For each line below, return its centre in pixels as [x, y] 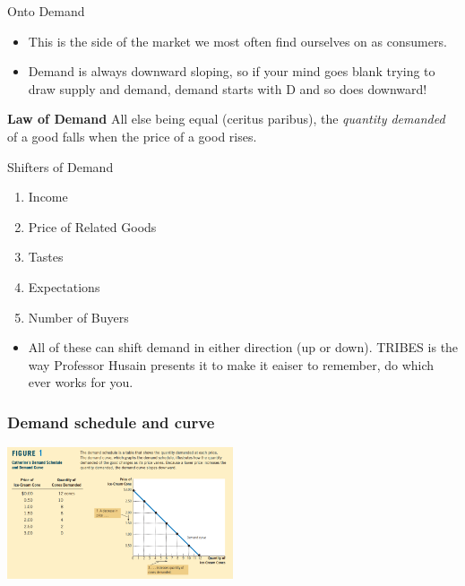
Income [48, 197]
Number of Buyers [78, 317]
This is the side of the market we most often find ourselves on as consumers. [237, 41]
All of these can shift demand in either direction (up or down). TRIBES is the [243, 347]
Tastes [46, 257]
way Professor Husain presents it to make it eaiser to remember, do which [231, 364]
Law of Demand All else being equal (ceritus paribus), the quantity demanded [226, 119]
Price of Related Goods [92, 226]
